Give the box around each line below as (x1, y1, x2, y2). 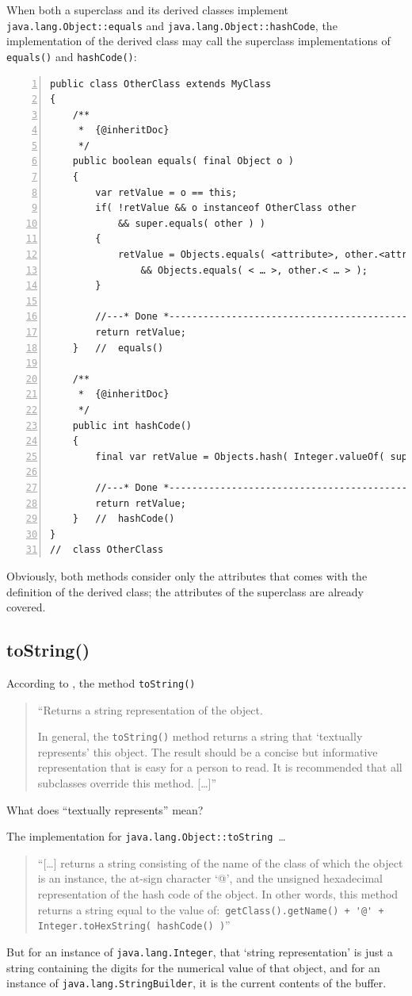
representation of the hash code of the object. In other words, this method (37, 886, 399, 902)
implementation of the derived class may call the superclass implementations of (6, 33, 391, 49)
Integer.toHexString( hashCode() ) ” (37, 917, 231, 933)
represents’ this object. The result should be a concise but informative (37, 743, 378, 760)
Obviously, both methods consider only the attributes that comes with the (6, 567, 368, 584)
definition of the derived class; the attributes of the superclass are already (6, 583, 364, 600)
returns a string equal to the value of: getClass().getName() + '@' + (37, 901, 384, 917)
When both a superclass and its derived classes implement (6, 2, 289, 17)
